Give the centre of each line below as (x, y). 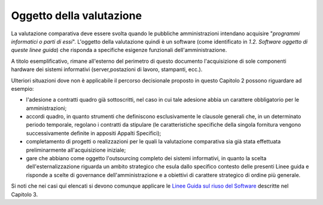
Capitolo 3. (25, 194)
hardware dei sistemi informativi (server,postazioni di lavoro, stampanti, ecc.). (107, 69)
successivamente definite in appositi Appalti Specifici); (94, 133)
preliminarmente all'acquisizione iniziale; (76, 150)
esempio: (22, 88)
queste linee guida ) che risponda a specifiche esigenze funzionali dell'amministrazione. (119, 50)
